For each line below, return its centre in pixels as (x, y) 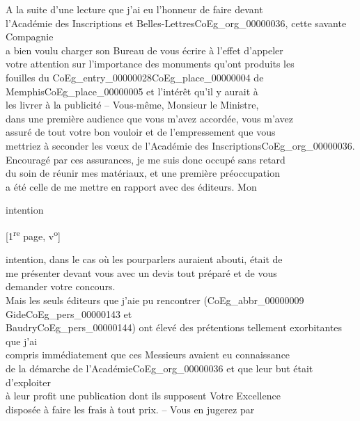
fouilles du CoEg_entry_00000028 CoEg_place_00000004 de (135, 77)
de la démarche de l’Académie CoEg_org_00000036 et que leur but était (159, 368)
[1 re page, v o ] (33, 235)
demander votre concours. (61, 286)
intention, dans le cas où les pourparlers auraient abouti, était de (144, 259)
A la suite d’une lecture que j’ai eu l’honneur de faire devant (134, 9)
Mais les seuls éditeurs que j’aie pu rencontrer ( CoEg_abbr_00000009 (155, 300)
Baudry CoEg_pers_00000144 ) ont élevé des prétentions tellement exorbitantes (174, 327)
